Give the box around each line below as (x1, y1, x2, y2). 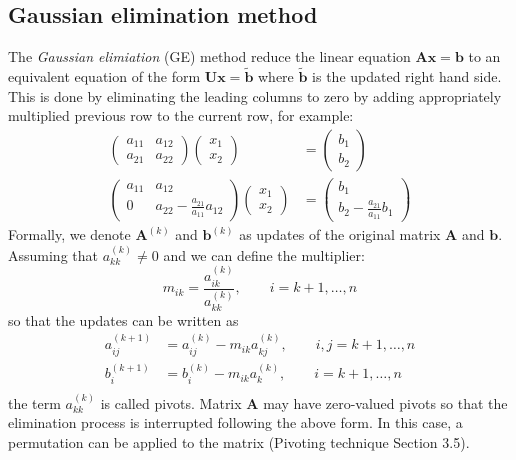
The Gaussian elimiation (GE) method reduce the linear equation (8, 46, 411, 67)
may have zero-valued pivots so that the (263, 392, 508, 413)
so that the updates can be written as (8, 309, 239, 330)
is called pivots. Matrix (100, 392, 242, 413)
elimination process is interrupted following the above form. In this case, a (8, 412, 463, 433)
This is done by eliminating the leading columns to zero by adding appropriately (8, 85, 502, 106)
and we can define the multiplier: (163, 244, 365, 265)
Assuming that (8, 244, 98, 265)
